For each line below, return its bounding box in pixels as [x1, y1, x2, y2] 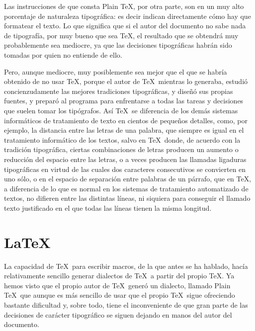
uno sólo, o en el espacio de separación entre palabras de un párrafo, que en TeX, [4, 173, 252, 184]
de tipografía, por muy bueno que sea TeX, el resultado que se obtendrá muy [4, 30, 239, 40]
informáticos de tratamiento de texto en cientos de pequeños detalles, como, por [4, 115, 248, 125]
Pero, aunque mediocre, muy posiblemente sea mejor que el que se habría [4, 66, 227, 77]
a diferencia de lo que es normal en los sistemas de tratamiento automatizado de [4, 183, 249, 193]
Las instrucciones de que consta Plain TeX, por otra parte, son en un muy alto [4, 1, 244, 11]
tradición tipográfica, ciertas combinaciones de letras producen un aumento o [4, 144, 239, 155]
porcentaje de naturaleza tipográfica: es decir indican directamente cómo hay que [4, 10, 251, 21]
